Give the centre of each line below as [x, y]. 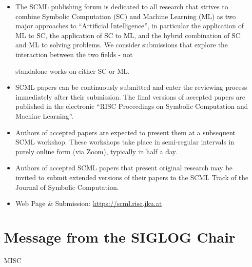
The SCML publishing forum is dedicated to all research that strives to [122, 6]
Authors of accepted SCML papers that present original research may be [124, 168]
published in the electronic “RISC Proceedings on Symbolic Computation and [132, 106]
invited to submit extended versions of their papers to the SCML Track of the [132, 177]
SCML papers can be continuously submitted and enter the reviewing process [131, 87]
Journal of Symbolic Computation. [67, 187]
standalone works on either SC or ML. [72, 71]
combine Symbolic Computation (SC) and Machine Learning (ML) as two [126, 16]
